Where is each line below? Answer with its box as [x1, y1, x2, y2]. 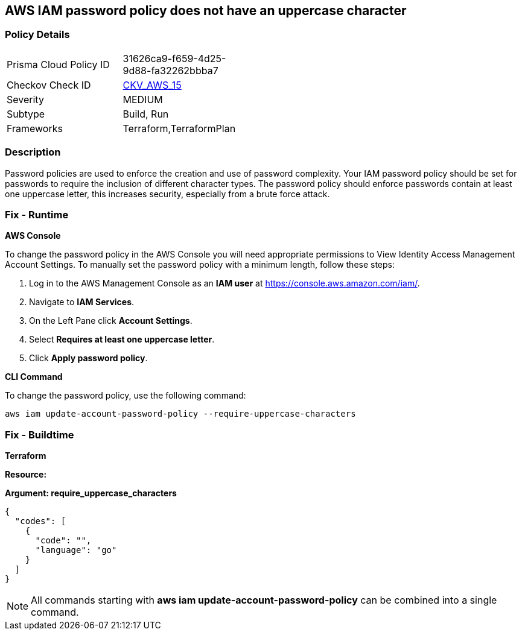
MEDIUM [123, 93, 163, 106]
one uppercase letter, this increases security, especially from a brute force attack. [5, 188, 330, 199]
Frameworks [7, 122, 63, 134]
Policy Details [5, 28, 70, 41]
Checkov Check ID [7, 78, 91, 91]
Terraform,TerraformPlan [123, 122, 236, 134]
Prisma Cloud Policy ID [7, 58, 110, 71]
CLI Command [5, 371, 63, 382]
